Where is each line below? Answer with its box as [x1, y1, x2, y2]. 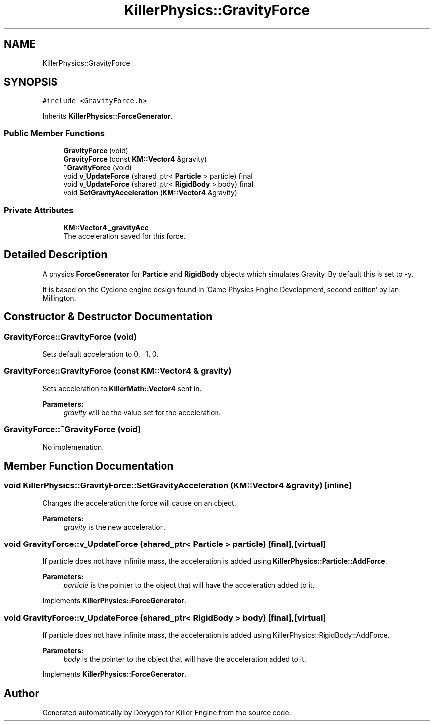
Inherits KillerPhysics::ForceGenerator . [42, 112, 173, 121]
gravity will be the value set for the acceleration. [63, 408, 221, 417]
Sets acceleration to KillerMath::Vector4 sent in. [42, 384, 202, 393]
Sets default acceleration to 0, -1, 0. [42, 350, 159, 358]
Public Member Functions [4, 128, 105, 138]
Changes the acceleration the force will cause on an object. [42, 498, 236, 507]
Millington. [42, 293, 76, 302]
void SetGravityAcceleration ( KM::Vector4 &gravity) [63, 188, 237, 197]
